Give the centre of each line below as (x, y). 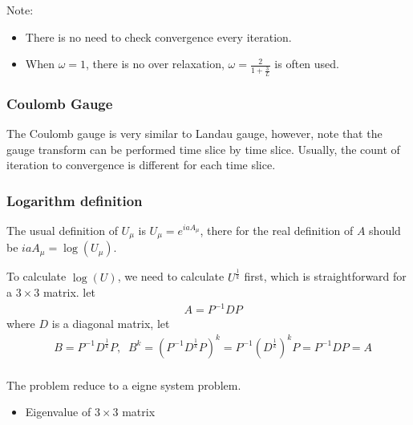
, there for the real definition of (277, 230)
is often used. (307, 64)
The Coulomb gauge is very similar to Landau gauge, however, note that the (194, 133)
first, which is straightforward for (325, 276)
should (385, 230)
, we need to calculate (171, 276)
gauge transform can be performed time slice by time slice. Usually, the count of (203, 149)
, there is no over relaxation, (155, 64)
